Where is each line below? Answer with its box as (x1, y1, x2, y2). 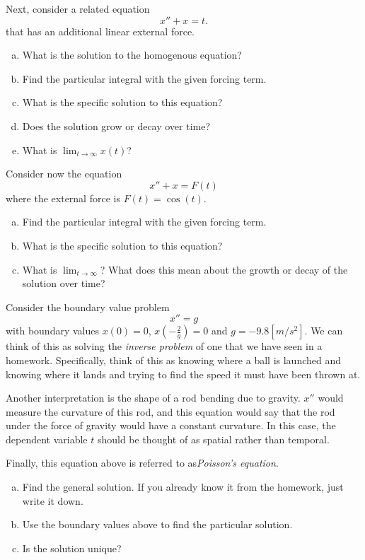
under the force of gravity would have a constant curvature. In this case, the (6, 418, 336, 433)
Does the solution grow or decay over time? (22, 118, 211, 133)
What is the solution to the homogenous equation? (22, 47, 242, 62)
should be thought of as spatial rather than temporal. (97, 431, 330, 446)
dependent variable (6, 431, 88, 446)
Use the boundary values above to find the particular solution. (22, 517, 293, 532)
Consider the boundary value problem (6, 299, 170, 314)
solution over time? (22, 276, 105, 291)
